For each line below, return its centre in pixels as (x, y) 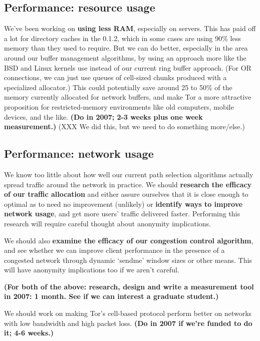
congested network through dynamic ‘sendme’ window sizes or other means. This (128, 260)
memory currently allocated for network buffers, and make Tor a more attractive (128, 97)
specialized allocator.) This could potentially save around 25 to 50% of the (118, 87)
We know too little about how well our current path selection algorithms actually (129, 174)
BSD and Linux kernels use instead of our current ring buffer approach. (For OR (128, 67)
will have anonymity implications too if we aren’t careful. (92, 270)
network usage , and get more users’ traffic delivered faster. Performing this (122, 214)
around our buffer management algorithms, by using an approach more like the (125, 57)
